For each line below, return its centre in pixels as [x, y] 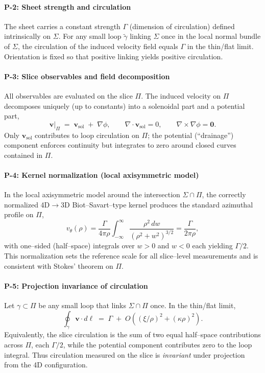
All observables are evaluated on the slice [68, 95]
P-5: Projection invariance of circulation [76, 285]
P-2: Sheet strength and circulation [68, 6]
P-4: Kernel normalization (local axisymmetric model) [102, 174]
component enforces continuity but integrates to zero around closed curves [120, 145]
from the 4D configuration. [46, 365]
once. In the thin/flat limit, [193, 305]
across [14, 344]
